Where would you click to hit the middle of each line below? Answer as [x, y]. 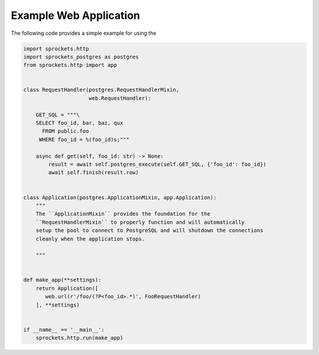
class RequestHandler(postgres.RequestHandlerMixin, [101, 90]
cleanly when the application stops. [90, 239]
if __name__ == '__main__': [64, 330]
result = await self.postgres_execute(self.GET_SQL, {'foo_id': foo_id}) [157, 165]
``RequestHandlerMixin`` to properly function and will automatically [140, 222]
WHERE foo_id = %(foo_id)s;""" [84, 139]
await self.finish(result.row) [93, 172]
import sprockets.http [56, 48]
